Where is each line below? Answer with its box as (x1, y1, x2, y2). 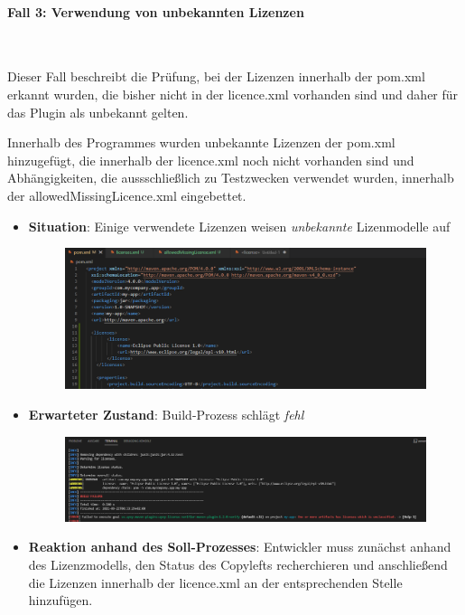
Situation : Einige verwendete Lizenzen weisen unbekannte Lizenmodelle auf (28, 216, 451, 235)
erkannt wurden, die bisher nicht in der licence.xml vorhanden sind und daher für (7, 84, 459, 103)
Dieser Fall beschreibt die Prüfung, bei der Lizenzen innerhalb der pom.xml (7, 67, 425, 86)
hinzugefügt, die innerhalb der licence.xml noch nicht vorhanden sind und (7, 150, 414, 169)
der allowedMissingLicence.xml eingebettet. (7, 185, 246, 204)
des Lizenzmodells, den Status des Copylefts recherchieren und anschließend (28, 555, 448, 574)
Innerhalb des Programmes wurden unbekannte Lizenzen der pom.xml (7, 133, 395, 152)
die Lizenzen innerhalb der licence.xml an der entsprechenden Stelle (28, 572, 403, 591)
